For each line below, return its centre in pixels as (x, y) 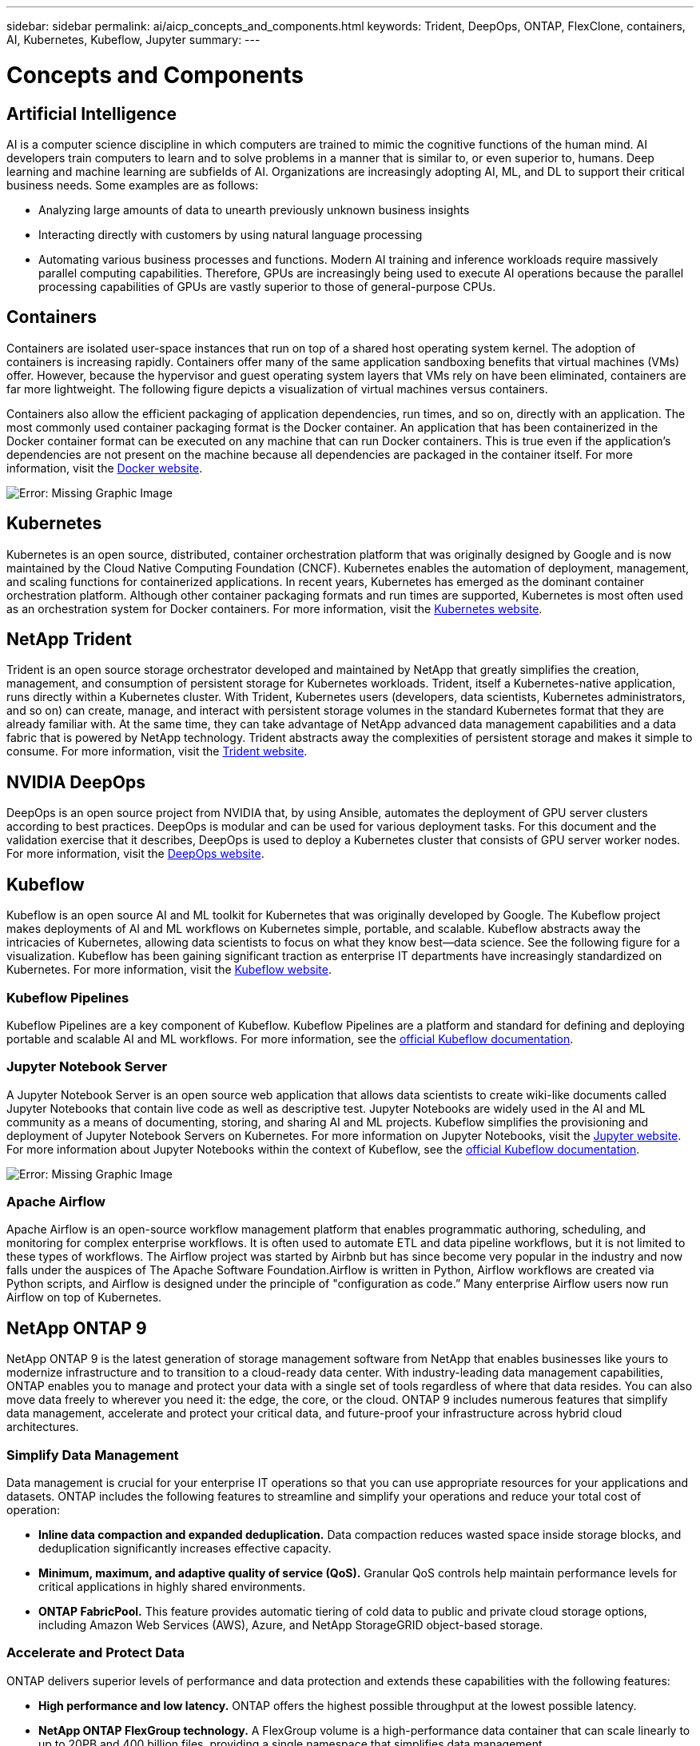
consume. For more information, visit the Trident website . (157, 751)
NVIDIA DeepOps (76, 782)
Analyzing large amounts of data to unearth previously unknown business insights (254, 209)
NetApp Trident (70, 640)
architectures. (43, 1427)
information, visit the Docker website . (105, 468)
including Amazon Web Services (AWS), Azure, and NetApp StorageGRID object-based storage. (291, 1624)
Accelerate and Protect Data (96, 1653)
